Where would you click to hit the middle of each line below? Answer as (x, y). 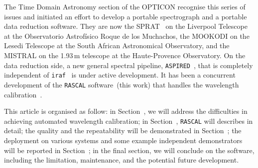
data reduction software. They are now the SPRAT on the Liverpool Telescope (126, 26)
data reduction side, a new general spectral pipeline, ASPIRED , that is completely (129, 65)
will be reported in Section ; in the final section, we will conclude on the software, (129, 150)
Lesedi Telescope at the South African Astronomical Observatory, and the (117, 45)
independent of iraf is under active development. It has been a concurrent (120, 75)
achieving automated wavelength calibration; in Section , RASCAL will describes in (129, 121)
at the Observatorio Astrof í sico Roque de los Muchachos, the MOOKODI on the (127, 36)
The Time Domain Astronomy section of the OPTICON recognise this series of (125, 6)
